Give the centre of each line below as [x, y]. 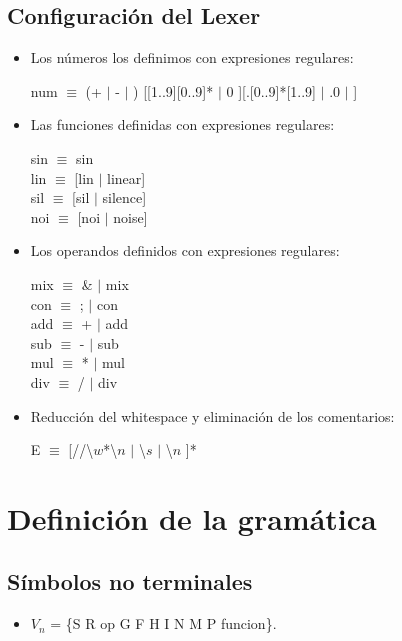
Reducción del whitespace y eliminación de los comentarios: [212, 415]
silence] [124, 197]
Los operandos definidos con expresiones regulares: [185, 250]
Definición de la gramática [192, 517]
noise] [130, 216]
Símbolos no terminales [130, 581]
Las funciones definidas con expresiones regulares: [182, 124]
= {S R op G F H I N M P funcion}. [163, 623]
